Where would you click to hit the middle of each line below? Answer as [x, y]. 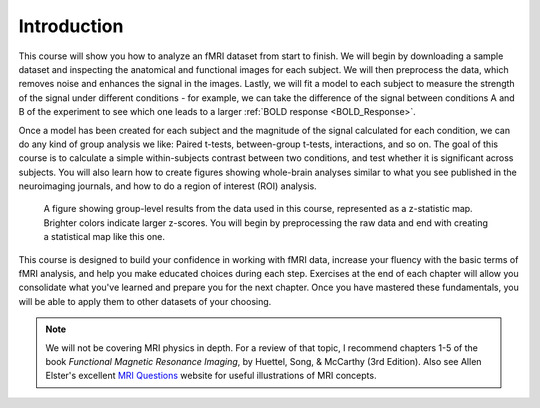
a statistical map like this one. [104, 237]
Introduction [71, 26]
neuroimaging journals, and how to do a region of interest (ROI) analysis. [167, 186]
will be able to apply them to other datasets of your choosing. [145, 301]
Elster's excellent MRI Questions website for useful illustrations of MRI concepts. [211, 376]
